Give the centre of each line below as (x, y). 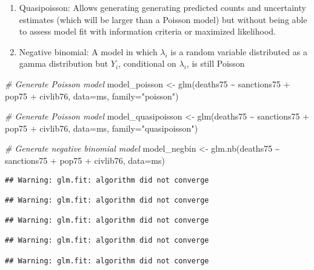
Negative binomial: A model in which (88, 51)
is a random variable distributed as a (239, 51)
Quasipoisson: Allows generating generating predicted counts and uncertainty (162, 7)
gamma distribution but (64, 63)
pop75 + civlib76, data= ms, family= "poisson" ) (92, 96)
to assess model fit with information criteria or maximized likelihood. (147, 31)
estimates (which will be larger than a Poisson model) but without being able (163, 19)
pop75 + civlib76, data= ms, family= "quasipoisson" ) (102, 128)
